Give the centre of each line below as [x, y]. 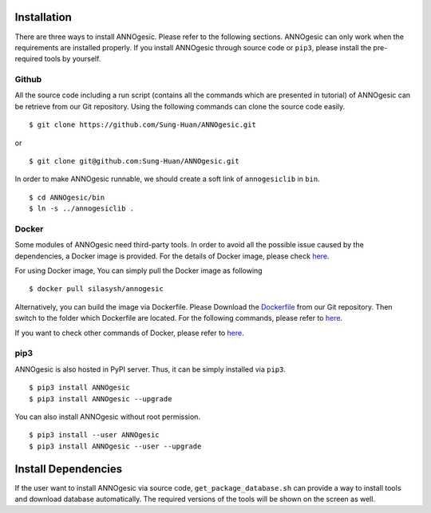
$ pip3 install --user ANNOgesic [94, 435]
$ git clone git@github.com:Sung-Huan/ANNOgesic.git [134, 161]
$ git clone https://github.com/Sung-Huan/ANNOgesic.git [143, 125]
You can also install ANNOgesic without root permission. [108, 416]
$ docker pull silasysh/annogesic [96, 289]
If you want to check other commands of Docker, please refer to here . [129, 333]
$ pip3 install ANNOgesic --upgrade [101, 399]
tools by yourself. [73, 59]
